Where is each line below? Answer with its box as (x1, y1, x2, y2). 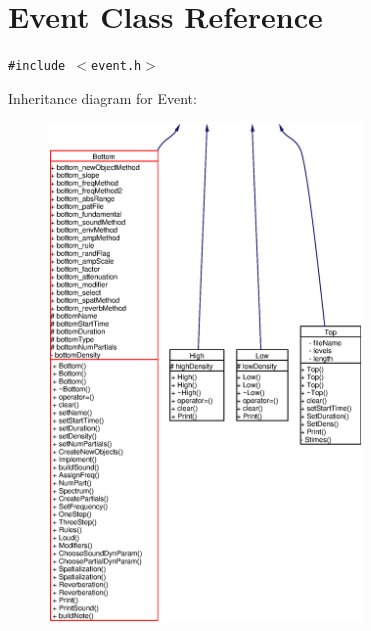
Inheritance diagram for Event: (8, 87, 197, 108)
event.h (91, 59, 142, 74)
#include (8, 59, 66, 74)
